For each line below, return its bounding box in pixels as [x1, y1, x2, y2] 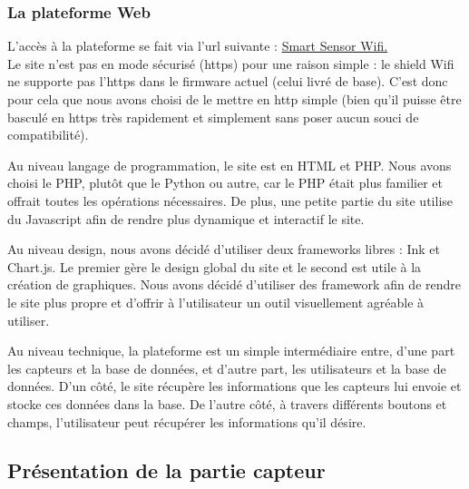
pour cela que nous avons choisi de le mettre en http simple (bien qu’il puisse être [7, 90, 462, 108]
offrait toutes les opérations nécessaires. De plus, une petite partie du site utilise [7, 191, 454, 210]
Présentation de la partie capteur [7, 456, 326, 484]
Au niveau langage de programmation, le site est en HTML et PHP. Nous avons [7, 155, 452, 174]
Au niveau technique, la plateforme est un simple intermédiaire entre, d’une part [7, 341, 455, 360]
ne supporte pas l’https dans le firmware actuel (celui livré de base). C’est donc [7, 72, 448, 91]
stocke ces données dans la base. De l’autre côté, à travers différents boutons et [7, 394, 447, 413]
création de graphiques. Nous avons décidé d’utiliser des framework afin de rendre [7, 275, 461, 294]
